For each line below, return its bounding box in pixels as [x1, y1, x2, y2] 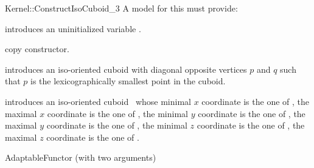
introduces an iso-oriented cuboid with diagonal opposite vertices [5, 62, 247, 75]
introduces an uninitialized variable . [5, 22, 141, 35]
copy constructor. [5, 42, 69, 55]
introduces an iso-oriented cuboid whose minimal [5, 95, 191, 107]
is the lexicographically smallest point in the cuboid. [30, 75, 226, 87]
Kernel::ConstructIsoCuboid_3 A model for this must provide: [5, 2, 238, 14]
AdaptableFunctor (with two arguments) [5, 151, 156, 164]
